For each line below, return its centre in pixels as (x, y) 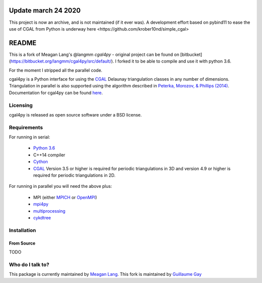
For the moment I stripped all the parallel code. (56, 70)
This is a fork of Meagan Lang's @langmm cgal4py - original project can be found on (94, 54)
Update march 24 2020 (45, 10)
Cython (41, 162)
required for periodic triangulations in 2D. (74, 175)
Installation (23, 230)
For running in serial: (30, 137)
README (23, 43)
